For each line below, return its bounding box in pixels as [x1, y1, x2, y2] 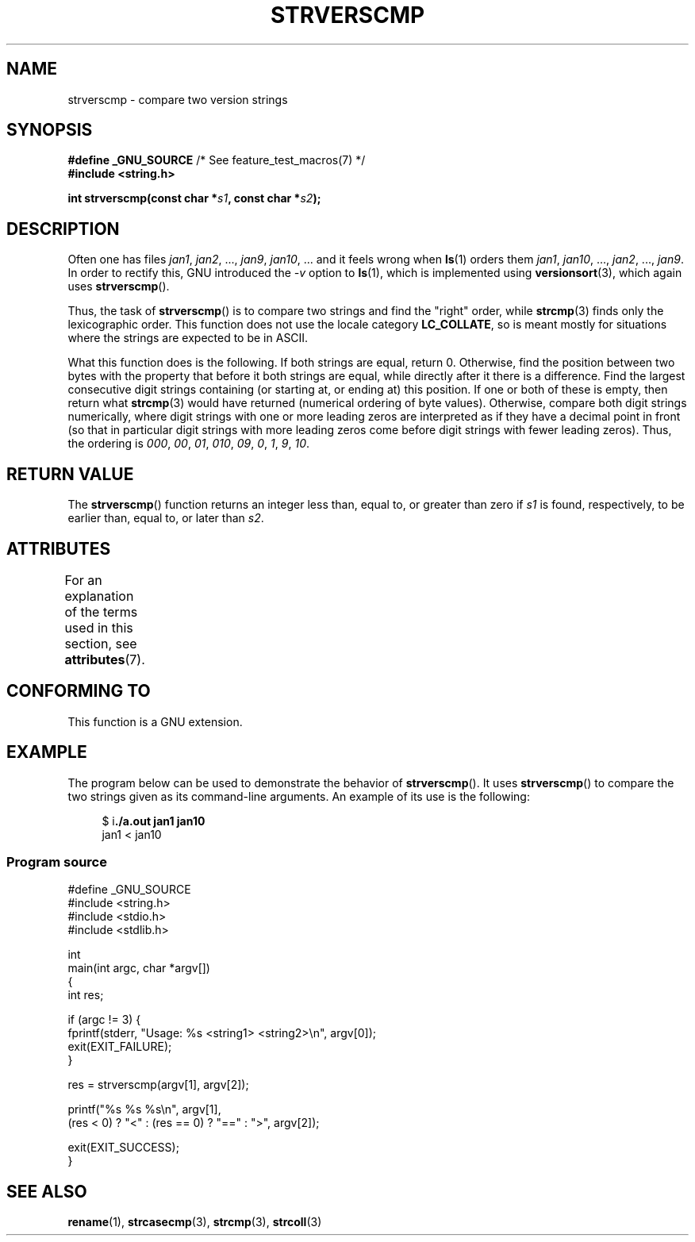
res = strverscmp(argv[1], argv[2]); [67, 1078, 249, 1092]
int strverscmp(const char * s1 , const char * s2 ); [67, 191, 321, 206]
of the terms [64, 603, 138, 620]
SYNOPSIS [6, 120, 93, 140]
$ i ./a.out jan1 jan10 [102, 813, 205, 828]
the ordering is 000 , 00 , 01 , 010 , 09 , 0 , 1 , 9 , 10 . [67, 436, 310, 451]
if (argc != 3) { [67, 1013, 141, 1027]
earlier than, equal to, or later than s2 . [67, 511, 264, 525]
